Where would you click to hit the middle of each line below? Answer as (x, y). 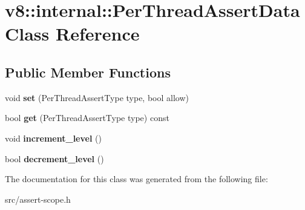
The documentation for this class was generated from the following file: (136, 179)
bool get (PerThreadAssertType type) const (87, 118)
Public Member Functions (88, 72)
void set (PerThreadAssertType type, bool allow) (97, 97)
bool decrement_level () (54, 158)
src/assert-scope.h (38, 199)
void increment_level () (53, 138)
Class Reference (72, 34)
